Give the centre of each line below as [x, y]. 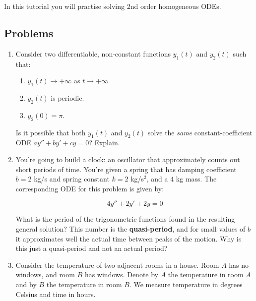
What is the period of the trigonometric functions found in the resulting [125, 219]
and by [26, 284]
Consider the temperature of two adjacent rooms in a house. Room [117, 265]
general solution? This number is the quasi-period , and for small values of [130, 228]
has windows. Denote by [122, 274]
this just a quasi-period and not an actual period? [92, 248]
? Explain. [104, 143]
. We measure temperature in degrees [186, 284]
